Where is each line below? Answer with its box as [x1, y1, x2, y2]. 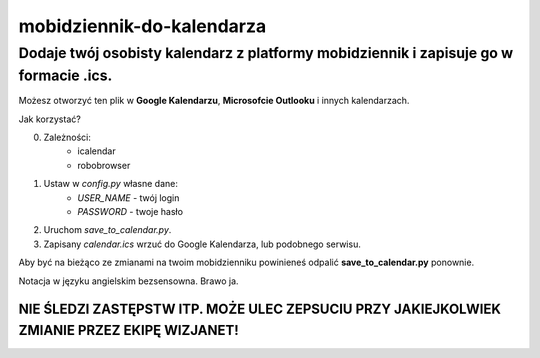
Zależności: [43, 131, 92, 144]
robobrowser [77, 159, 131, 171]
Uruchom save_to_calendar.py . [43, 224, 172, 236]
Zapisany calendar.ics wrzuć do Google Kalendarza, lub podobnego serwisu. [43, 238, 362, 250]
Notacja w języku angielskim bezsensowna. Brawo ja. [18, 275, 239, 287]
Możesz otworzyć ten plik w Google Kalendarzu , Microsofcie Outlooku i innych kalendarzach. [18, 95, 410, 107]
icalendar [77, 145, 116, 157]
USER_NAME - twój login [77, 191, 180, 204]
